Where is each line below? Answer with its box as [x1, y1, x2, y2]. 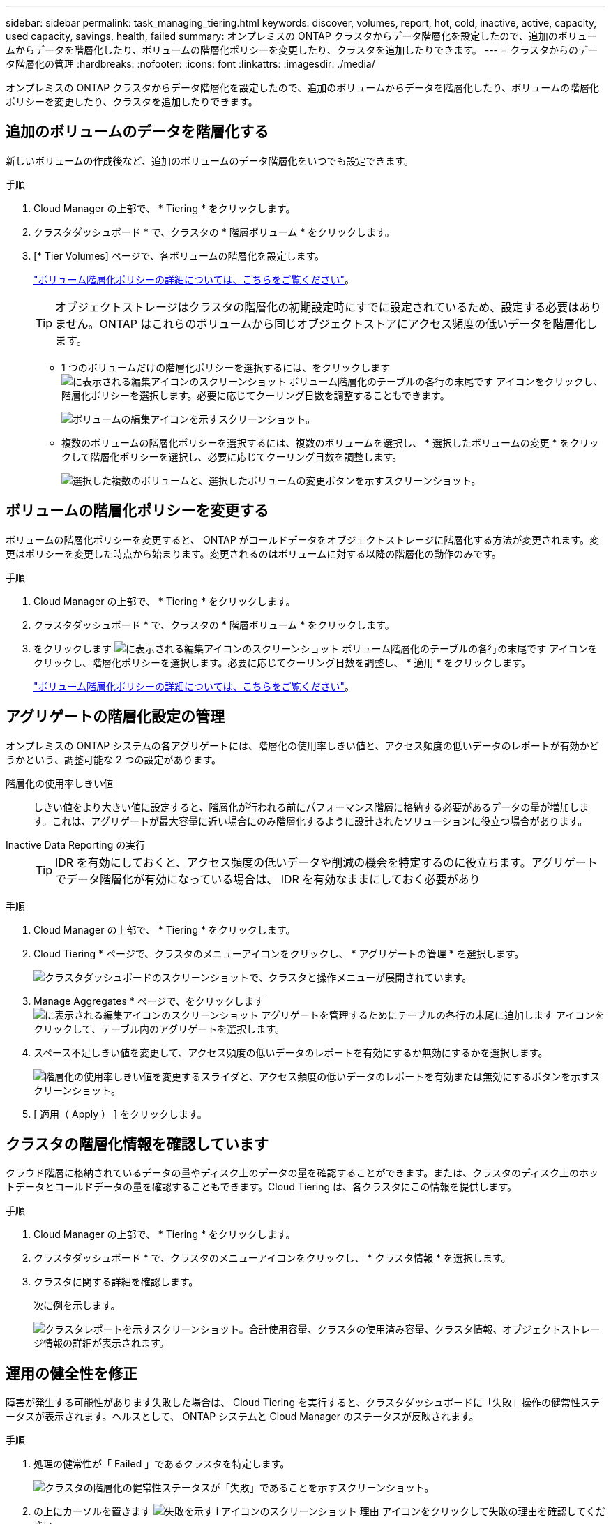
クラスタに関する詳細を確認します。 [33, 1276, 199, 1288]
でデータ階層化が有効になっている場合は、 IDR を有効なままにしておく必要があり [55, 872, 481, 886]
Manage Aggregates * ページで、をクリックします [33, 994, 264, 1007]
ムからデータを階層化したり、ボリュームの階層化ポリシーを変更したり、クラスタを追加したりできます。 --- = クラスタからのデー [6, 44, 598, 56]
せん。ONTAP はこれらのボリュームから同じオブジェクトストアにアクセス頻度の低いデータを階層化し [66, 316, 598, 331]
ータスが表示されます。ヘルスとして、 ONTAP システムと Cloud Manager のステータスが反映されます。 [6, 1410, 479, 1423]
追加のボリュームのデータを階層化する [6, 123, 269, 141]
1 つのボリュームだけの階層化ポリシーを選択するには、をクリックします [61, 361, 391, 373]
